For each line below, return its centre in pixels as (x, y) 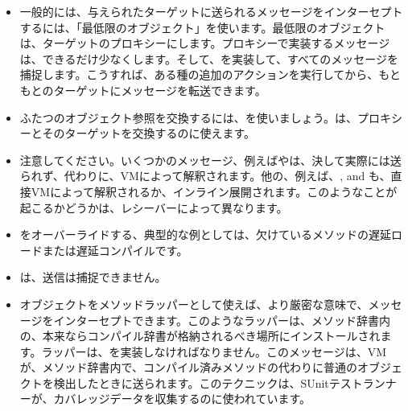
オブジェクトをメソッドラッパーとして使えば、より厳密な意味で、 (194, 304)
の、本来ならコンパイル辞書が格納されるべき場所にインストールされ (200, 336)
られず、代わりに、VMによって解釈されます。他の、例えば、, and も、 (205, 176)
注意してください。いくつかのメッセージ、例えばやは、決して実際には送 (210, 160)
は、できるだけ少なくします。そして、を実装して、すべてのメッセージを (209, 58)
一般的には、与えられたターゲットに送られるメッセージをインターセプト (211, 11)
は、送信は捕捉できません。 (93, 277)
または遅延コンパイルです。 (115, 250)
